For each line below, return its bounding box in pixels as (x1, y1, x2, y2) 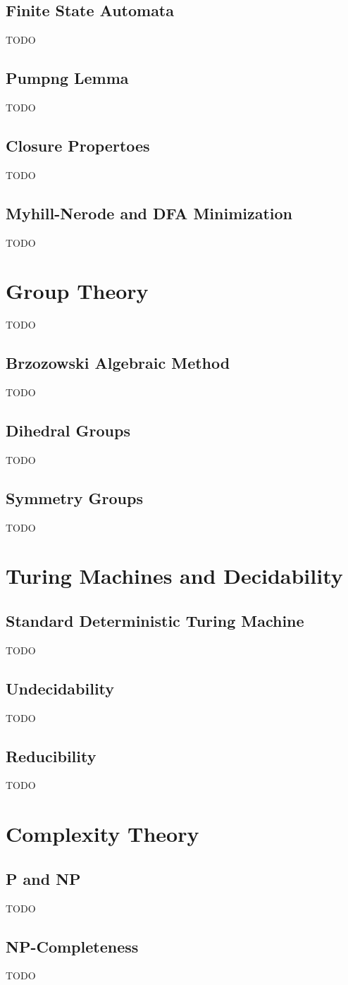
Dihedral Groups (6, 420, 130, 441)
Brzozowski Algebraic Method (6, 352, 230, 374)
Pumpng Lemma (6, 67, 129, 89)
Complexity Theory (6, 819, 199, 848)
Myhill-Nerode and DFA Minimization (6, 202, 292, 224)
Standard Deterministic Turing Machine (6, 610, 304, 632)
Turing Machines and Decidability (6, 561, 343, 590)
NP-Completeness (6, 935, 139, 957)
